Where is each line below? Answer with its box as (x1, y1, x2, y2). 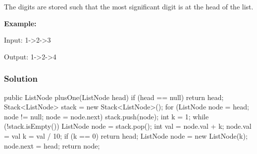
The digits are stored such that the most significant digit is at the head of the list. (4, 1, 254, 11)
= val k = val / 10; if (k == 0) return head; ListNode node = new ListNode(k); (4, 130, 248, 141)
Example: (4, 18, 37, 28)
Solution (4, 72, 38, 85)
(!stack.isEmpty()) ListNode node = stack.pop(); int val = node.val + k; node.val (4, 121, 252, 131)
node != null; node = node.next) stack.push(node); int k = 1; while (4, 111, 209, 121)
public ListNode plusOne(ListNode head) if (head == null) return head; (4, 92, 224, 102)
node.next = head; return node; (4, 140, 100, 151)
